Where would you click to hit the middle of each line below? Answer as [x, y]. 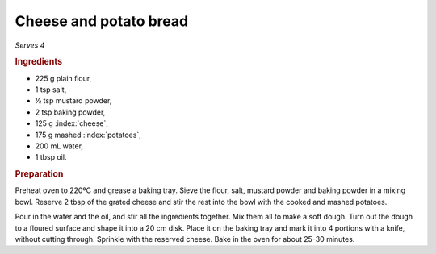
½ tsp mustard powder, [73, 101]
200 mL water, [59, 146]
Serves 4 [30, 45]
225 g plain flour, [63, 78]
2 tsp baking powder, [70, 112]
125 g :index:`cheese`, [72, 123]
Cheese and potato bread [102, 21]
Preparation [39, 174]
